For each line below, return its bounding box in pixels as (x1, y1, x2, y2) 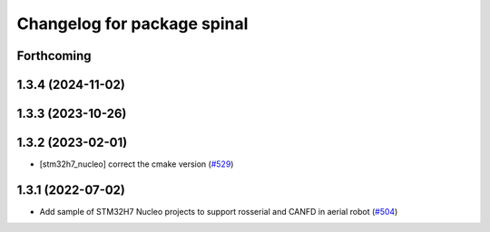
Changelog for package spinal (16, 14, 249, 34)
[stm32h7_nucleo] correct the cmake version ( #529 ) (39, 159, 234, 169)
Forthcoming (16, 48, 92, 63)
